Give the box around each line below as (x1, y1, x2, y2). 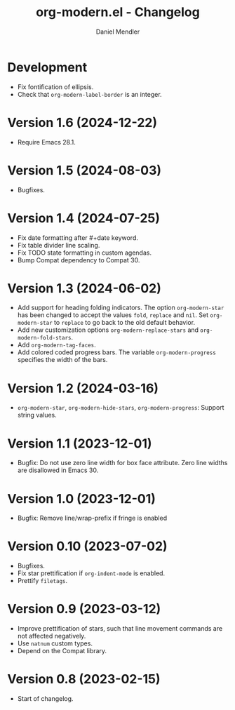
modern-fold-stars (17, 335, 72, 342)
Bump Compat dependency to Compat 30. (17, 255, 140, 264)
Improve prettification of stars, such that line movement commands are (17, 624, 223, 633)
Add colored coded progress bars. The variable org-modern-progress (17, 348, 216, 356)
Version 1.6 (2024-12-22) (7, 114, 158, 130)
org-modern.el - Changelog (36, 4, 200, 20)
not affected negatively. (17, 632, 86, 641)
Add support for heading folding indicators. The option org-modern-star (17, 303, 224, 312)
